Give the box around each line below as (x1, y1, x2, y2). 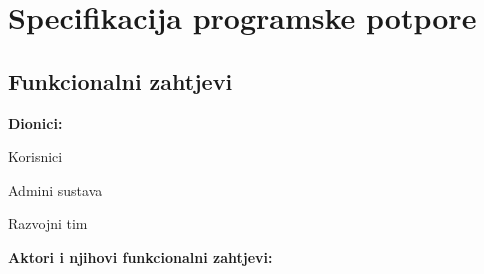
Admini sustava (8, 179, 103, 200)
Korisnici (8, 146, 63, 167)
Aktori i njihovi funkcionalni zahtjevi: (8, 246, 273, 267)
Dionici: (8, 112, 63, 133)
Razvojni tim (8, 213, 88, 234)
